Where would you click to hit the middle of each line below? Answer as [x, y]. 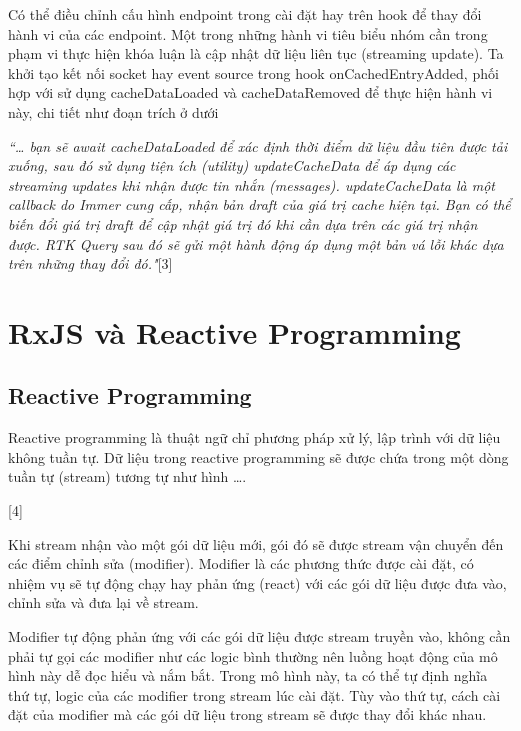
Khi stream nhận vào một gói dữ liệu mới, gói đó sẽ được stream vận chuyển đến [256, 543]
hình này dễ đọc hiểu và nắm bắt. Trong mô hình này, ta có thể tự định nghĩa [248, 675]
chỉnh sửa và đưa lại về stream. [103, 602]
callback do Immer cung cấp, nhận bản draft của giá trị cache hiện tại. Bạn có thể [259, 204]
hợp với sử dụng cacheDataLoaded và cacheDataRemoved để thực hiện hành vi [250, 92]
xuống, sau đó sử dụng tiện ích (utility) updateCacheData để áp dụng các [232, 165]
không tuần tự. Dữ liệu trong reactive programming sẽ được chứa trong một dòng [258, 456]
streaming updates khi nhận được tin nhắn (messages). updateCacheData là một [251, 184]
